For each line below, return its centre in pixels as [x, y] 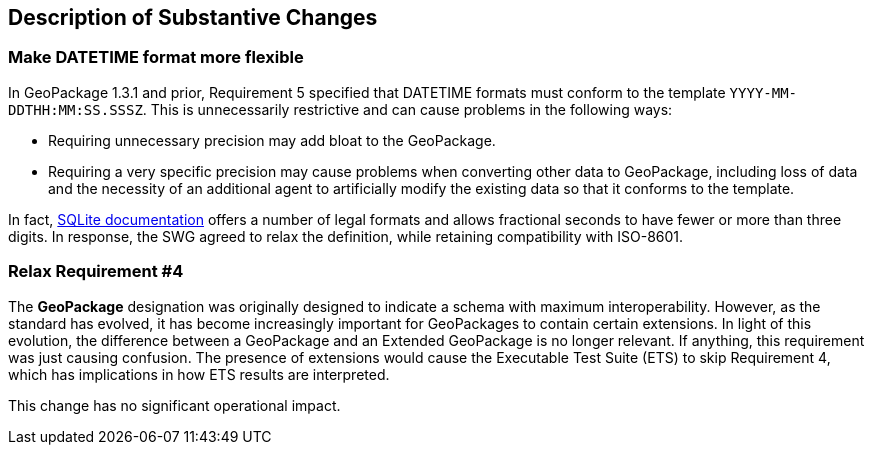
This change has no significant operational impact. [174, 405]
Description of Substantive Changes [193, 17]
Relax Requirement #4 [96, 271]
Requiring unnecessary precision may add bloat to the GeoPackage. [272, 140]
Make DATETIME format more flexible [156, 57]
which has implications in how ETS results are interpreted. [199, 374]
